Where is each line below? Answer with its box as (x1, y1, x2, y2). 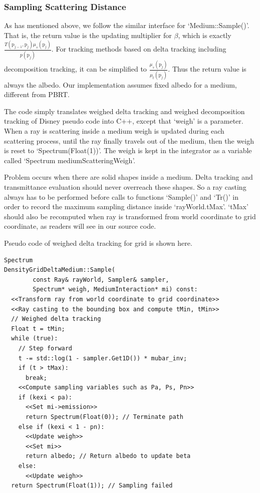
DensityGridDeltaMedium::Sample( (4, 266, 115, 274)
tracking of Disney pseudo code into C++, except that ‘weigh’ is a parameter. (4, 116, 243, 126)
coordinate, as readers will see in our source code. (4, 221, 156, 231)
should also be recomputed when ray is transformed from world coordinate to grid (4, 211, 256, 221)
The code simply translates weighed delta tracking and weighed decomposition (4, 106, 245, 116)
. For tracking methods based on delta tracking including (51, 44, 226, 54)
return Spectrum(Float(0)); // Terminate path (25, 413, 183, 421)
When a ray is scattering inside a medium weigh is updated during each (4, 126, 224, 136)
